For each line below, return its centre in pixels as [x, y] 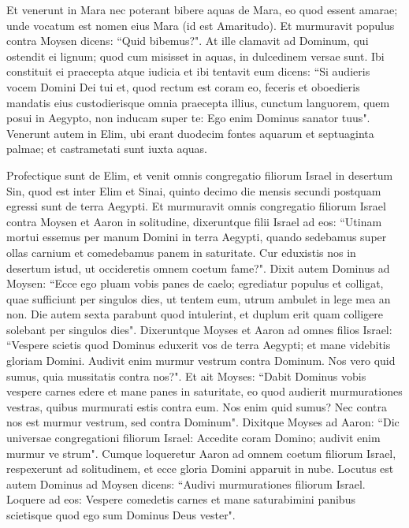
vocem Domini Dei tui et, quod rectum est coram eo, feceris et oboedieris [183, 86]
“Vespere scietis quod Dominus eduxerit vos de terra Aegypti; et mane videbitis [199, 345]
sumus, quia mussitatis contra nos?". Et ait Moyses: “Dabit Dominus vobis [186, 376]
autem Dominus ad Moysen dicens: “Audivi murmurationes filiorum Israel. [186, 483]
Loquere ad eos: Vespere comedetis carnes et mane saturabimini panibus [181, 499]
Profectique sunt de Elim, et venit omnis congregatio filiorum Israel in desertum [200, 175]
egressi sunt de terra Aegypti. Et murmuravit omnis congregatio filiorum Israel [196, 206]
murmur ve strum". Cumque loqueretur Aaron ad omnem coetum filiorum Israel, [201, 453]
